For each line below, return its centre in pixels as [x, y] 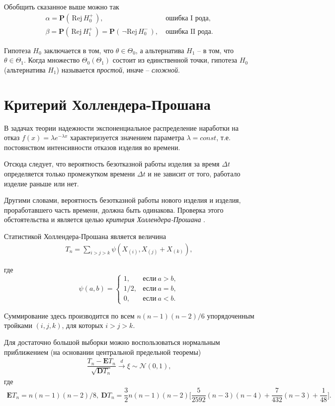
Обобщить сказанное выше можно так [62, 6]
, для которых [83, 325]
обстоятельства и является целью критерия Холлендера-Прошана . [105, 219]
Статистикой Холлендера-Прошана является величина [85, 236]
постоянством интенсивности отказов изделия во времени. [92, 147]
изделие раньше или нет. [42, 183]
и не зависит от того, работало [194, 173]
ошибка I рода [187, 18]
